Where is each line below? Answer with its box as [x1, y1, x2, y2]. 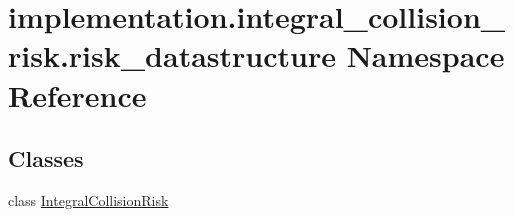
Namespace [346, 35, 505, 76]
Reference [8, 74, 147, 115]
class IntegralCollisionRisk [8, 189, 169, 210]
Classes [8, 143, 84, 174]
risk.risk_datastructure [8, 35, 336, 76]
